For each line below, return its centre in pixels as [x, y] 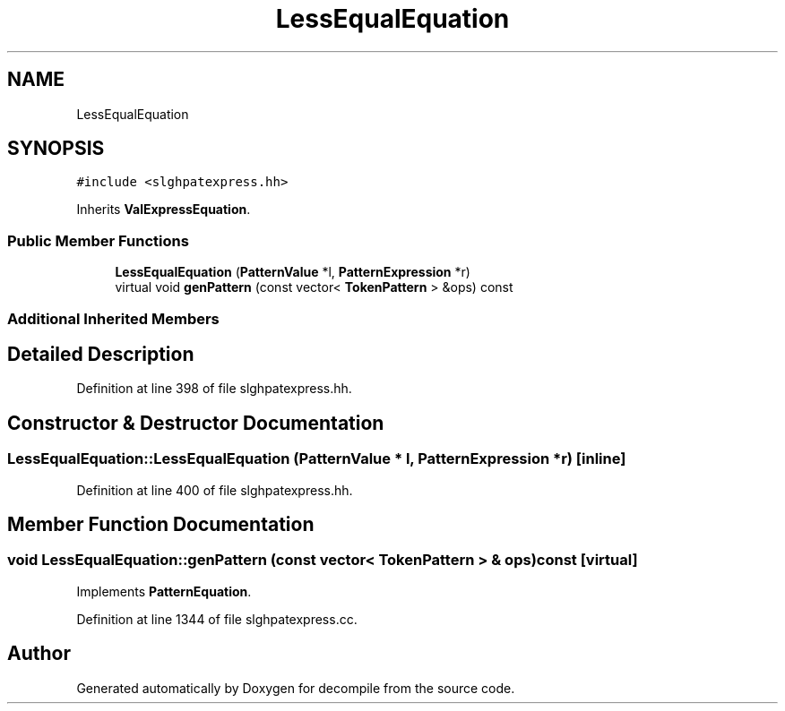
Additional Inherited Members [113, 318]
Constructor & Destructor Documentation [196, 423]
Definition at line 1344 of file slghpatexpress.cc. [217, 619]
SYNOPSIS [56, 149]
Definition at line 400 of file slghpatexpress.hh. [215, 490]
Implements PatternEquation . [164, 591]
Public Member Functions [98, 240]
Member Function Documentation [161, 525]
